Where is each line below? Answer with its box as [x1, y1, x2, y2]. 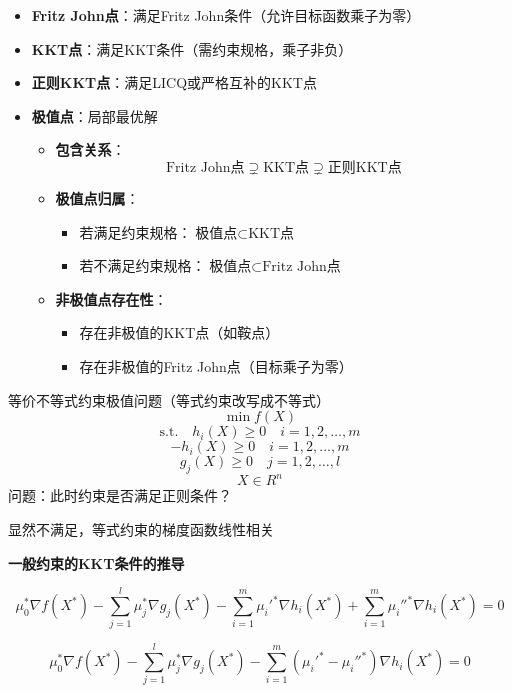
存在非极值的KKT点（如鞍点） [79, 322, 280, 343]
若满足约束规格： [79, 221, 192, 242]
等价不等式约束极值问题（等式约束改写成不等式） [8, 389, 330, 410]
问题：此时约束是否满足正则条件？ [8, 485, 232, 506]
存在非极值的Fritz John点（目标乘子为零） [79, 355, 353, 376]
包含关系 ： [55, 139, 126, 160]
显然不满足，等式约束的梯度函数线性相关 [8, 519, 274, 540]
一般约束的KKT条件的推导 [8, 552, 185, 573]
